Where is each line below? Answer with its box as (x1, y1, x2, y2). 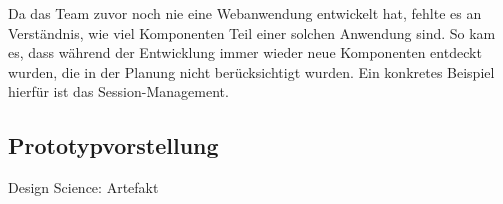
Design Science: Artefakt (8, 177, 159, 198)
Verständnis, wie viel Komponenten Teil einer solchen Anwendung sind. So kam (8, 22, 496, 43)
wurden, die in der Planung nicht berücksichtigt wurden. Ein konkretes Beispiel (8, 61, 495, 82)
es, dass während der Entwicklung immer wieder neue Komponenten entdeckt (8, 42, 482, 63)
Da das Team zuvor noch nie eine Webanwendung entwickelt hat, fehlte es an (8, 3, 482, 23)
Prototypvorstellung (8, 130, 219, 161)
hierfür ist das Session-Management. (8, 81, 229, 102)
